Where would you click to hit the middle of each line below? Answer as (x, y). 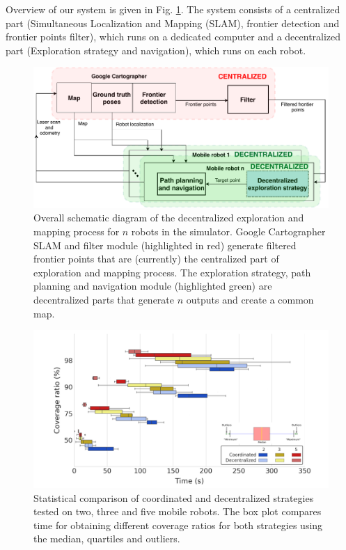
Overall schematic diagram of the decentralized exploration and (169, 218)
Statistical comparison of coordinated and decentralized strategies (174, 497)
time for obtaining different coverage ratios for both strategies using (178, 525)
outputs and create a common (250, 299)
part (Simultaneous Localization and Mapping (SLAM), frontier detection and (173, 23)
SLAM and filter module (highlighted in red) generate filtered (165, 245)
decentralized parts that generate (104, 299)
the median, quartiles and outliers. (107, 539)
